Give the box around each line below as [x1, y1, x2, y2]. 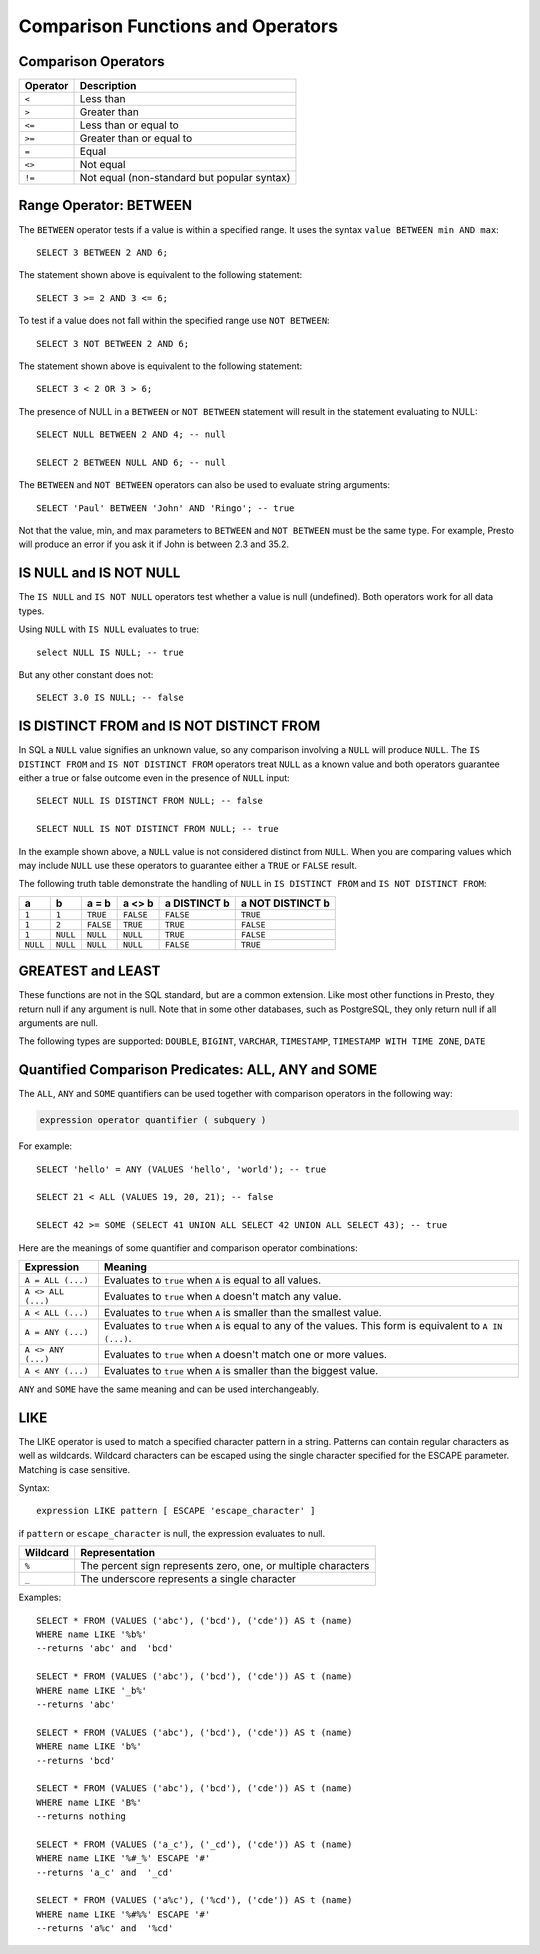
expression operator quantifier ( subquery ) [39, 1115, 267, 1126]
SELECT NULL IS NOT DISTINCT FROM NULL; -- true [36, 823, 279, 835]
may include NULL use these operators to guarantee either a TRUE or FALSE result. [18, 859, 357, 871]
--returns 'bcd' [36, 1755, 116, 1766]
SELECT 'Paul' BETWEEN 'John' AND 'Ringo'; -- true [36, 502, 295, 514]
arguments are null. [18, 1017, 99, 1029]
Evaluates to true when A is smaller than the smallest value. [103, 1306, 382, 1320]
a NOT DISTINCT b [240, 896, 330, 910]
